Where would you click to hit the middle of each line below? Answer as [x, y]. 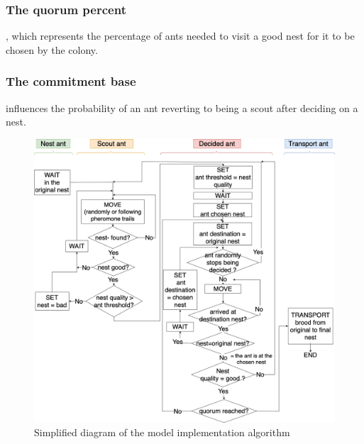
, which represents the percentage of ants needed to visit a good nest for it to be [180, 36]
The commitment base [71, 81]
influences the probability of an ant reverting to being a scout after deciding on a [182, 107]
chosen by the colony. [52, 49]
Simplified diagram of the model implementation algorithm [162, 432]
